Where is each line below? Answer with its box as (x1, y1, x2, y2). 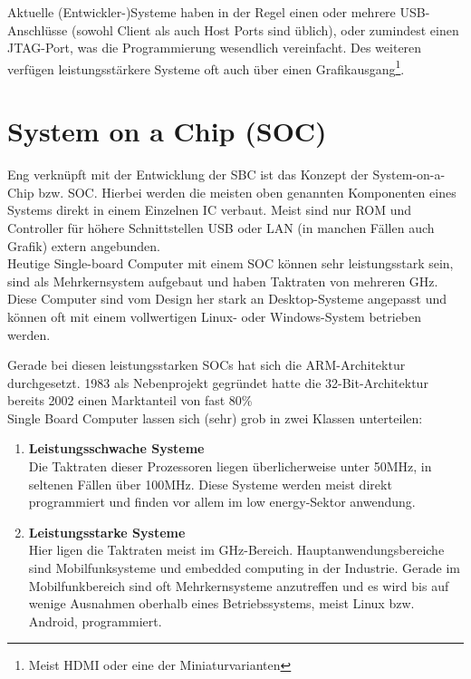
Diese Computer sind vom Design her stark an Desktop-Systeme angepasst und (7, 289, 447, 308)
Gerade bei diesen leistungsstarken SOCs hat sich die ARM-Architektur (7, 355, 406, 374)
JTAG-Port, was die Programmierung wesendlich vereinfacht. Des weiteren (7, 38, 422, 57)
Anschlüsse (7, 20, 68, 39)
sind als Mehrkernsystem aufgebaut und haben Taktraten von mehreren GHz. (7, 271, 438, 290)
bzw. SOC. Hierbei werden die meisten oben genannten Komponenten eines (38, 182, 457, 201)
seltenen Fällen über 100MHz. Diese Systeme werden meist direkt (28, 474, 392, 493)
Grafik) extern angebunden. (7, 236, 160, 255)
